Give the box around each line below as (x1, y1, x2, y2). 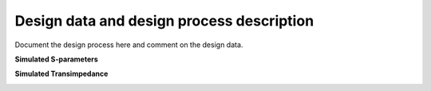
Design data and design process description (14, 12, 314, 30)
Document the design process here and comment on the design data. (14, 40, 243, 49)
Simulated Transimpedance (14, 69, 109, 79)
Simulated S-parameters (14, 54, 99, 64)
